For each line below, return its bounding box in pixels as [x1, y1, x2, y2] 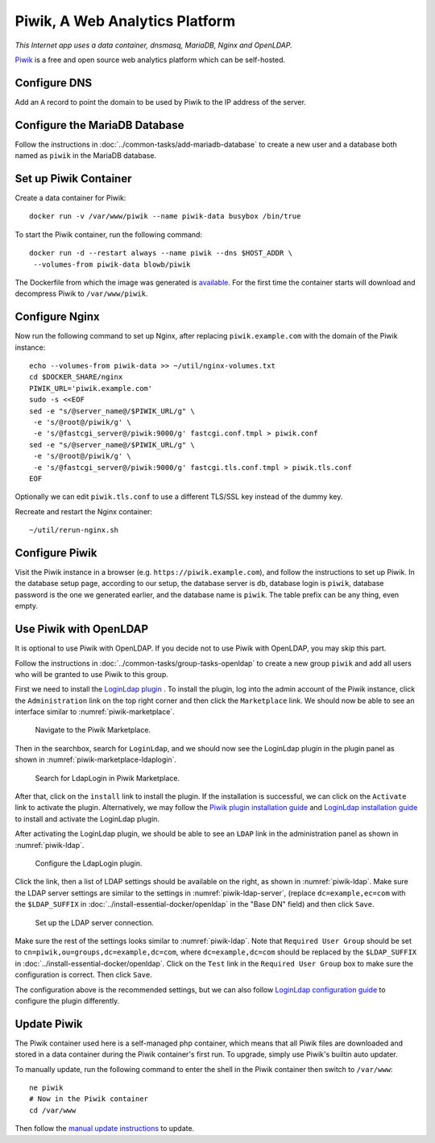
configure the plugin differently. [14, 995, 120, 1005]
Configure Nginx [14, 310, 100, 324]
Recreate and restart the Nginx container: [14, 506, 153, 516]
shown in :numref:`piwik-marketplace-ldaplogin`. [14, 754, 177, 765]
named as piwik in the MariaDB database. [14, 151, 157, 160]
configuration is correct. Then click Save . [14, 970, 153, 979]
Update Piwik [14, 1016, 84, 1031]
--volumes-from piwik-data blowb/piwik [33, 260, 191, 269]
